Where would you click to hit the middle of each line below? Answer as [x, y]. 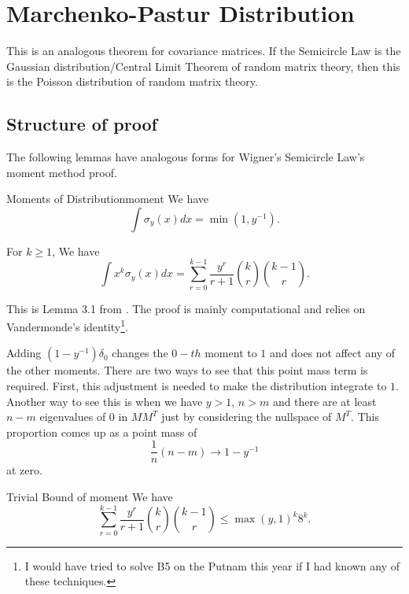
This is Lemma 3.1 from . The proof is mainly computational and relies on [186, 308]
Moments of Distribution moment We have [108, 199]
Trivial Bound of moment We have [90, 497]
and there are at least [324, 401]
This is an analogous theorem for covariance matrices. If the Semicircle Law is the [204, 51]
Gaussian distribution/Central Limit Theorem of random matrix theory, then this [203, 66]
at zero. [24, 470]
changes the [140, 353]
